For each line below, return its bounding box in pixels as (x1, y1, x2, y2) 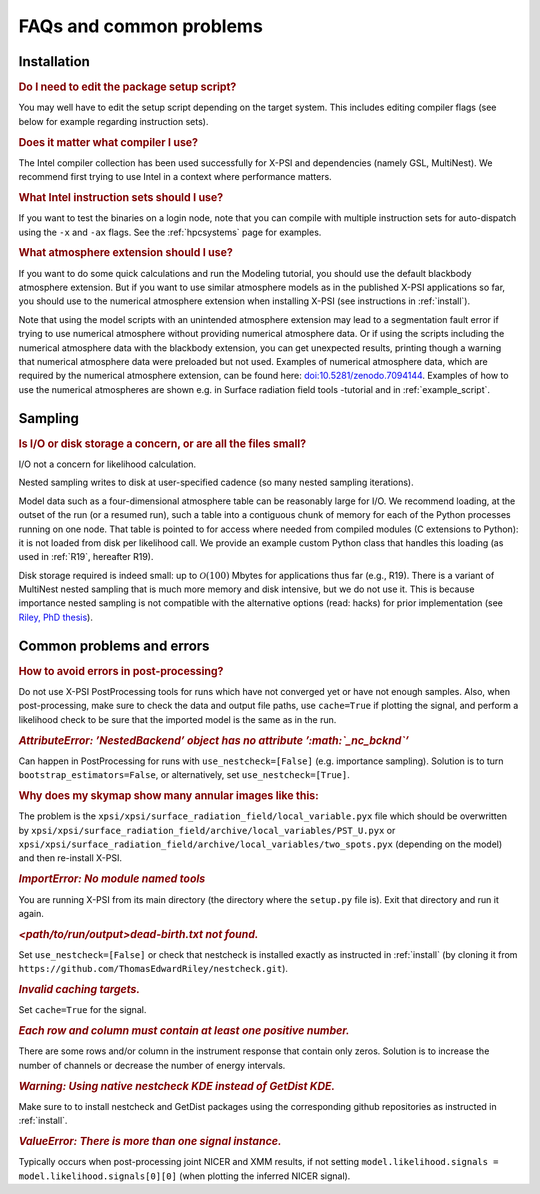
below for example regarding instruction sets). (18, 115, 209, 127)
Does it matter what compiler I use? (18, 135, 199, 149)
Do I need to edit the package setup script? (18, 80, 237, 94)
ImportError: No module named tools (18, 872, 206, 886)
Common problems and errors (18, 637, 210, 654)
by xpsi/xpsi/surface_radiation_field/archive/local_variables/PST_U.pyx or (18, 824, 396, 836)
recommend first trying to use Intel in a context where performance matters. (18, 171, 332, 183)
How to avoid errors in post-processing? (18, 664, 224, 678)
